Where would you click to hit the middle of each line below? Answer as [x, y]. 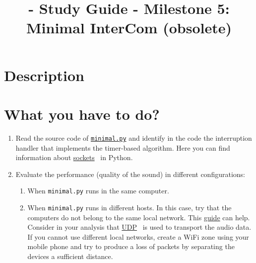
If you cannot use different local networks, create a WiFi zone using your [138, 236]
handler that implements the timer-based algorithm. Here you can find [123, 147]
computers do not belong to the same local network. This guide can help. [139, 217]
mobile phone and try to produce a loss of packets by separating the [131, 246]
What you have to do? [82, 114]
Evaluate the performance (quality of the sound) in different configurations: [130, 174]
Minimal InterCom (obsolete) [129, 28]
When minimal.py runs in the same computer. [98, 191]
